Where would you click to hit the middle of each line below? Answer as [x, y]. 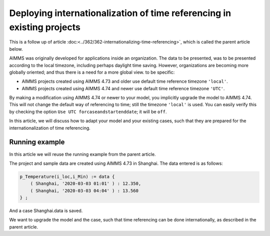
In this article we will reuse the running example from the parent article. [82, 154]
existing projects [45, 27]
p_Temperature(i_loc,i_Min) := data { [67, 176]
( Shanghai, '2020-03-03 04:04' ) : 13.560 [84, 191]
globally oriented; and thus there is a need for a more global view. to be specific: [92, 72]
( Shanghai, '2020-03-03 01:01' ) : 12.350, [86, 184]
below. [16, 49]
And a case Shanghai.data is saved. [46, 211]
